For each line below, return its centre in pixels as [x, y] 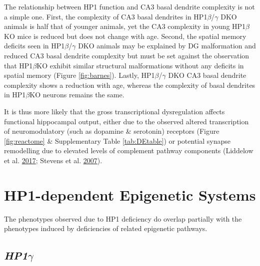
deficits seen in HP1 [34, 46]
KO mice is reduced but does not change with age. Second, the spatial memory [125, 36]
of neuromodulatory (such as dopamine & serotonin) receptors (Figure [112, 131]
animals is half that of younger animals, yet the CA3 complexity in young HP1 [125, 26]
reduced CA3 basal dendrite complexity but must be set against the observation [127, 55]
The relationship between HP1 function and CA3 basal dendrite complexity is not [129, 6]
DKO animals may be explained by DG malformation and [167, 46]
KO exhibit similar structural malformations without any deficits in [140, 65]
